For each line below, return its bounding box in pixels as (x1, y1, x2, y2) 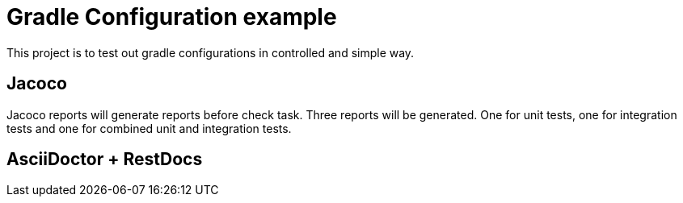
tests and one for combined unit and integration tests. (6, 121, 292, 135)
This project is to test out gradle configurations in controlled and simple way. (6, 45, 415, 60)
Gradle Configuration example (6, 3, 337, 31)
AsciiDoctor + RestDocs (6, 149, 203, 170)
